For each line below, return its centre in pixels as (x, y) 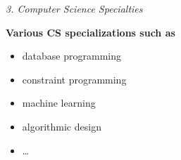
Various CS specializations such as (90, 32)
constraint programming (74, 79)
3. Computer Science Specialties (74, 8)
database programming (71, 56)
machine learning (59, 103)
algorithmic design (62, 126)
